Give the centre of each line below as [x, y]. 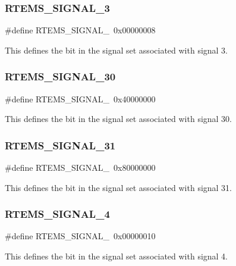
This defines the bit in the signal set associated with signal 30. [119, 119]
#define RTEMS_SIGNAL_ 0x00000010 [80, 236]
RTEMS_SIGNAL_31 [60, 145]
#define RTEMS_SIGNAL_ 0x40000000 [80, 98]
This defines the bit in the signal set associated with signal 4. [117, 256]
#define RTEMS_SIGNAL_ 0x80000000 [80, 168]
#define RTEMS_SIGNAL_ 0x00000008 [80, 30]
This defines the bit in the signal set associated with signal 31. [119, 187]
